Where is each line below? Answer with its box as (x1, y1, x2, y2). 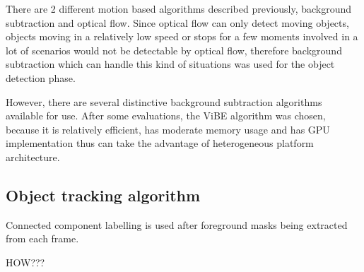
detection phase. (6, 70, 76, 85)
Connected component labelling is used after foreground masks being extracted (6, 217, 348, 232)
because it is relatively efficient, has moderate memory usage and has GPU (6, 122, 330, 136)
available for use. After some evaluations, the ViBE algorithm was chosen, (6, 108, 326, 123)
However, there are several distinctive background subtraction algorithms (6, 94, 322, 109)
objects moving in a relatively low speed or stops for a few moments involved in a (6, 29, 358, 44)
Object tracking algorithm (6, 184, 201, 206)
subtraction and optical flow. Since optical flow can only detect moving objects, (6, 15, 349, 30)
